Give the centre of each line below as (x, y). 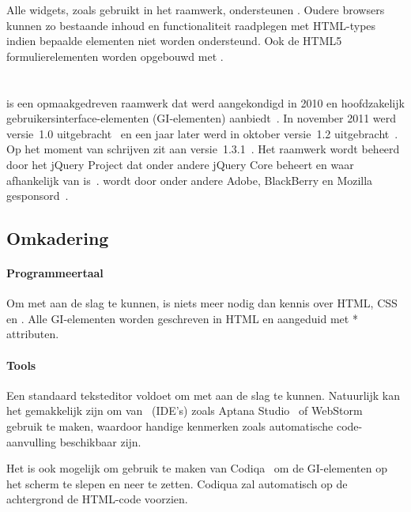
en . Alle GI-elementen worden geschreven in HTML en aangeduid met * (182, 318)
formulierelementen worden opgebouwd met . (115, 56)
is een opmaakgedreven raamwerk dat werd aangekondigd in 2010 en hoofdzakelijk (205, 102)
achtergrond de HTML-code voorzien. (97, 499)
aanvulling (32, 441)
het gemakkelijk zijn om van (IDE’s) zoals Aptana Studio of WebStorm (185, 410)
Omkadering (58, 238)
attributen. (33, 334)
